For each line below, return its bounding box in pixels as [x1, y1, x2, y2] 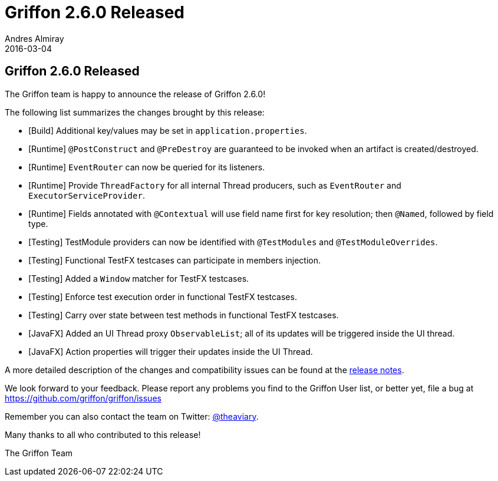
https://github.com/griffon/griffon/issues [5, 393, 161, 403]
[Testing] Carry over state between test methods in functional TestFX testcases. [28, 309, 339, 320]
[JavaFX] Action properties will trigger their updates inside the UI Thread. [28, 346, 313, 357]
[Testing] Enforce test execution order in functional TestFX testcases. [28, 291, 297, 302]
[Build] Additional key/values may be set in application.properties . [28, 125, 307, 136]
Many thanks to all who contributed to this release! [5, 429, 201, 440]
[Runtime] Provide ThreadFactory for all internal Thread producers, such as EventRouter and [28, 180, 401, 190]
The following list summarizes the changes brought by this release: [5, 107, 265, 117]
